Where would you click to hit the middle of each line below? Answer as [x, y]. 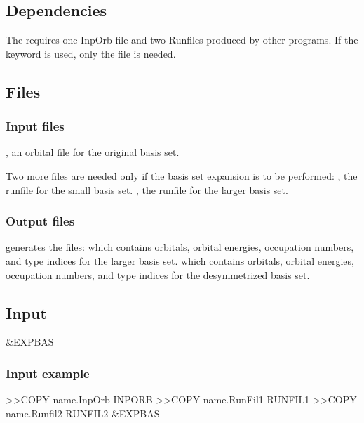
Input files [35, 126]
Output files [40, 221]
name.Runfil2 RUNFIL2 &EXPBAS [83, 413]
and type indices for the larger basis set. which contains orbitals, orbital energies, [180, 260]
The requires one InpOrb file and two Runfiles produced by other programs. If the [182, 40]
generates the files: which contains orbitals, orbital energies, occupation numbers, [180, 247]
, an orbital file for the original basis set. [93, 152]
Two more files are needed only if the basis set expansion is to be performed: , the [182, 175]
